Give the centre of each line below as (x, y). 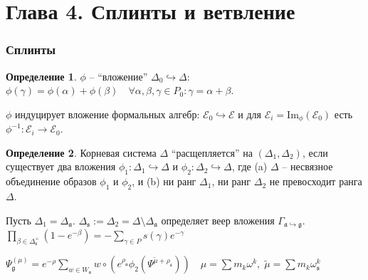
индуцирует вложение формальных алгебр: (107, 114)
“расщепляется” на (212, 152)
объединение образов (51, 181)
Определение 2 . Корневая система (81, 152)
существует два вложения (61, 166)
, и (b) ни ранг (164, 181)
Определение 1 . (41, 76)
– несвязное (307, 166)
